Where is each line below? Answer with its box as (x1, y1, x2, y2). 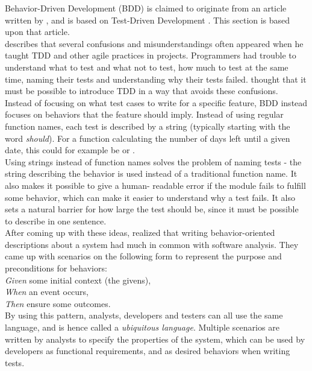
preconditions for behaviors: (5, 262, 107, 274)
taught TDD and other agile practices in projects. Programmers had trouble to (5, 49, 296, 62)
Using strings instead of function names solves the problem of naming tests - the (5, 155, 302, 168)
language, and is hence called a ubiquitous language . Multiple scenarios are (5, 321, 279, 334)
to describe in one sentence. (5, 214, 107, 227)
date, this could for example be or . (5, 144, 135, 156)
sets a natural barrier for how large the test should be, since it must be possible (5, 203, 299, 215)
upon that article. (5, 25, 70, 38)
